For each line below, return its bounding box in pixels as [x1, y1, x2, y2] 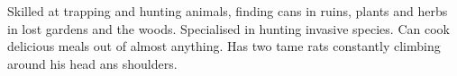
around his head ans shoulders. [7, 54, 178, 72]
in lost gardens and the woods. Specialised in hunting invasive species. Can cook [7, 19, 450, 38]
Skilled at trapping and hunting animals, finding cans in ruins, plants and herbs [7, 2, 448, 20]
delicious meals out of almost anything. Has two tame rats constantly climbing [7, 37, 441, 55]
